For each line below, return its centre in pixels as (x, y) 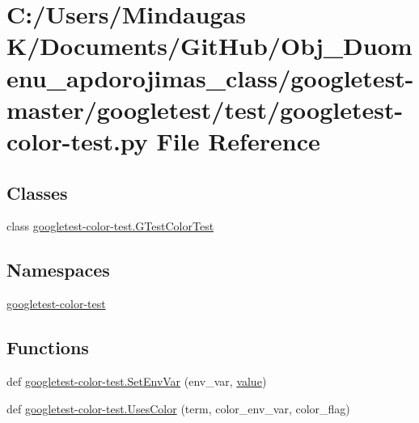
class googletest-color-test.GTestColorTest (110, 226)
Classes (37, 192)
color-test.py (77, 140)
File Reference (238, 140)
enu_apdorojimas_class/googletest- (210, 77)
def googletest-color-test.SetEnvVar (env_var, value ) (137, 381)
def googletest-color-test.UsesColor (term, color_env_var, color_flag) (178, 408)
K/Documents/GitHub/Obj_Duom (209, 46)
